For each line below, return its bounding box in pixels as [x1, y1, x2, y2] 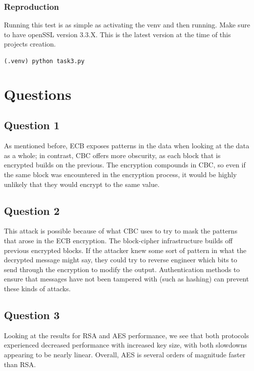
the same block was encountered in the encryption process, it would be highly [4, 169, 237, 180]
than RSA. [4, 359, 36, 369]
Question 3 [4, 307, 60, 322]
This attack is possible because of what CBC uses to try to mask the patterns [4, 226, 237, 236]
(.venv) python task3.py [4, 58, 85, 65]
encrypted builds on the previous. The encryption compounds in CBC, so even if [4, 160, 246, 170]
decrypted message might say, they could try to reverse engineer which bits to [4, 255, 237, 265]
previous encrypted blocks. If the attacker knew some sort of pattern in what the [4, 245, 247, 255]
